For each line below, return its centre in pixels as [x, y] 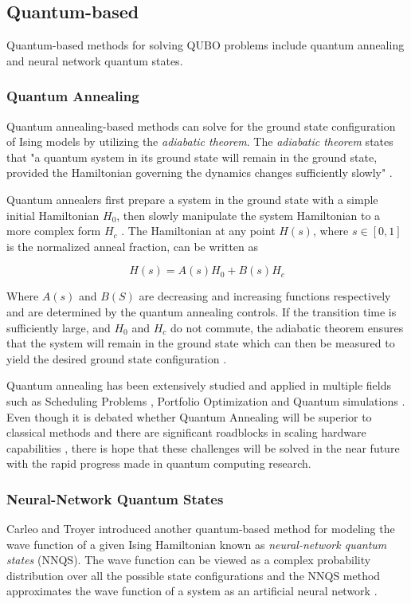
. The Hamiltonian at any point [198, 231]
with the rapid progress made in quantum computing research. [159, 463]
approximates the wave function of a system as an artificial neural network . [192, 591]
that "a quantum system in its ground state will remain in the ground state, [192, 157]
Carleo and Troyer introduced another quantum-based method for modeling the [201, 529]
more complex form [54, 231]
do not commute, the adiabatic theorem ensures [287, 327]
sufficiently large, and [59, 327]
